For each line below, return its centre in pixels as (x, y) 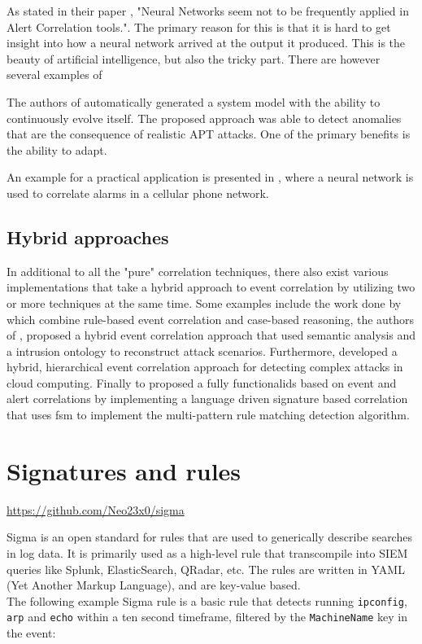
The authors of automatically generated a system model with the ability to (194, 101)
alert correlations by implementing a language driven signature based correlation (207, 399)
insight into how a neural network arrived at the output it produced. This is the (206, 43)
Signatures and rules (124, 470)
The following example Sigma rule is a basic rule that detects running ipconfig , (207, 600)
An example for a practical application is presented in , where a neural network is (210, 177)
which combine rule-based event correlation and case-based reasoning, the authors (211, 319)
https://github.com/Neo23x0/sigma (96, 509)
